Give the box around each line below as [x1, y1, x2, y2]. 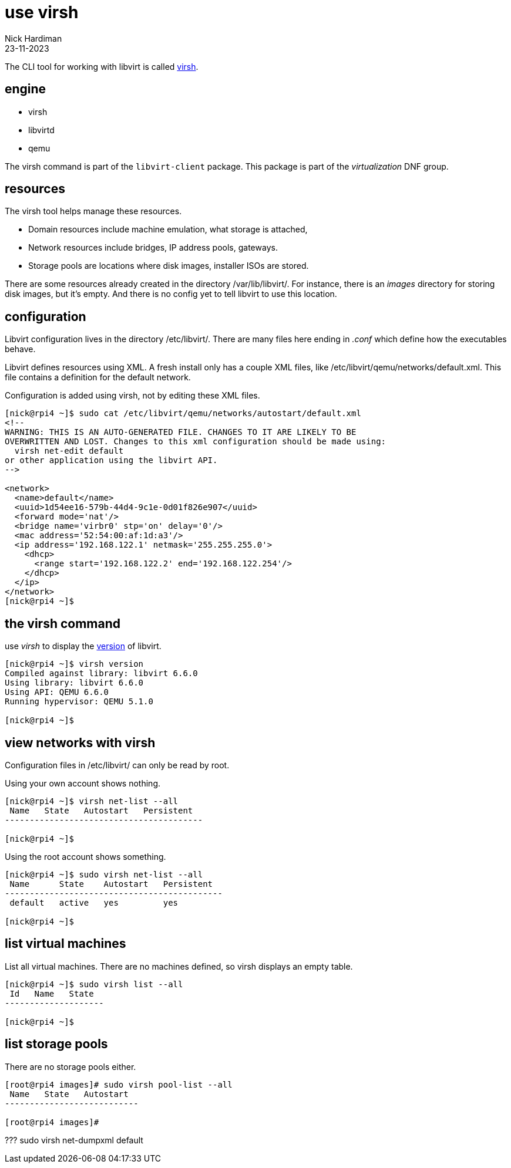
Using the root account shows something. [5, 851, 166, 862]
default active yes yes [9, 897, 179, 907]
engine [5, 82, 46, 97]
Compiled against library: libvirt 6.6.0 [5, 669, 198, 678]
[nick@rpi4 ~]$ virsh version [5, 659, 144, 669]
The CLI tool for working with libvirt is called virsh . [5, 61, 199, 72]
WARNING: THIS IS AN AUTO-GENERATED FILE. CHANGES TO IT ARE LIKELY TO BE [5, 427, 357, 437]
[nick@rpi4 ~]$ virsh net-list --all [5, 796, 179, 806]
